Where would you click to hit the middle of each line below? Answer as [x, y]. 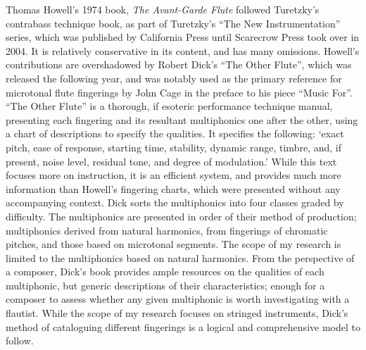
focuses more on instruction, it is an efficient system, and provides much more [173, 175]
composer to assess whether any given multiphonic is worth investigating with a [178, 299]
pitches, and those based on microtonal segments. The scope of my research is [173, 244]
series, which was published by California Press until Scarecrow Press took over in [183, 37]
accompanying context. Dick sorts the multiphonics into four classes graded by [175, 202]
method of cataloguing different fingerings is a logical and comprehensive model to [183, 326]
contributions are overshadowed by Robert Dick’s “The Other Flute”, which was [179, 64]
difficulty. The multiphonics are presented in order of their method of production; [181, 216]
